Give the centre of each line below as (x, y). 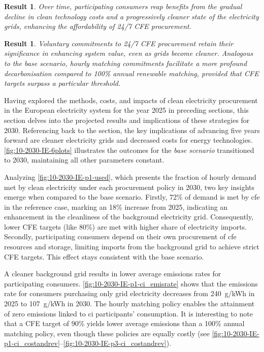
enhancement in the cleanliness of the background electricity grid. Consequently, (129, 217)
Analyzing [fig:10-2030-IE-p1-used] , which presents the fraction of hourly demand (130, 177)
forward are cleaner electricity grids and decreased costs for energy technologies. (128, 140)
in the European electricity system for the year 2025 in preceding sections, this (126, 110)
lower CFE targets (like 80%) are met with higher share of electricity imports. (126, 226)
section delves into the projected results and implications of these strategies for (127, 120)
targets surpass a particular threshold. (62, 83)
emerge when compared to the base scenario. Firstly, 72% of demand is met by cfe (132, 197)
